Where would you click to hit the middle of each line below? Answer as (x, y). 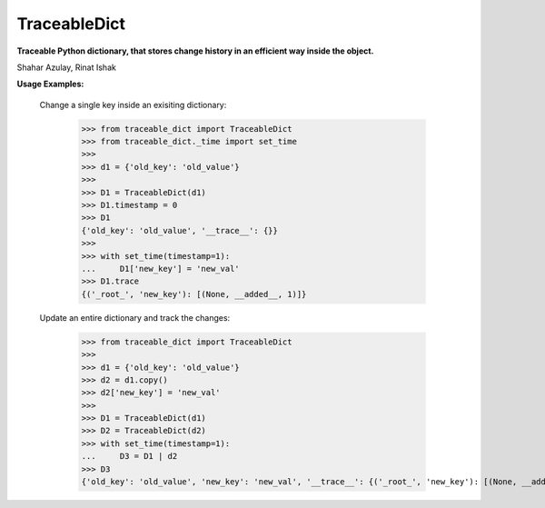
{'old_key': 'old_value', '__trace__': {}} (180, 230)
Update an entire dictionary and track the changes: (135, 317)
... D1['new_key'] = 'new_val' (160, 269)
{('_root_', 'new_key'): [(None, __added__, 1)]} (194, 294)
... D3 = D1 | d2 (129, 456)
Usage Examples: (50, 84)
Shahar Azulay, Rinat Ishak (67, 67)
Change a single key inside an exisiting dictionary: (133, 105)
